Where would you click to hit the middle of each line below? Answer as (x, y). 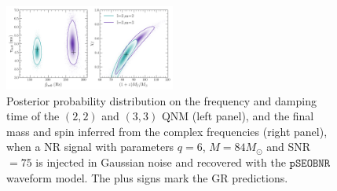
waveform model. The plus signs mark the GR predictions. (147, 177)
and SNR (289, 147)
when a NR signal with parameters (90, 147)
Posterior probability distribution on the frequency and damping (161, 100)
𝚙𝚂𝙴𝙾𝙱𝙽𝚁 (310, 163)
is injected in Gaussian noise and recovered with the (161, 162)
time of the (33, 116)
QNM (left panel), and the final (238, 116)
